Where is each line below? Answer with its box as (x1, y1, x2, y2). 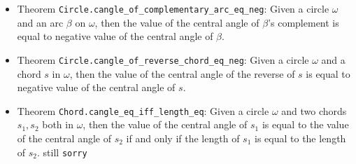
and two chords (281, 103, 347, 118)
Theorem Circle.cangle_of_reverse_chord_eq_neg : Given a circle (17, 52, 309, 67)
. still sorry (37, 144, 87, 159)
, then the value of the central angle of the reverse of (69, 66, 295, 81)
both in (42, 117, 73, 132)
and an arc (17, 15, 64, 29)
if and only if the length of (126, 130, 240, 145)
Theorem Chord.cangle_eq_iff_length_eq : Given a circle (17, 103, 269, 118)
